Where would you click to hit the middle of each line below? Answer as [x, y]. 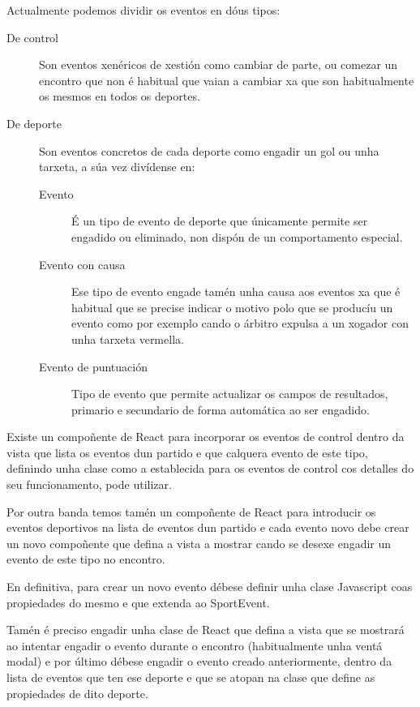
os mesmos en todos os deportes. [120, 96]
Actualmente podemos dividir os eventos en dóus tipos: [144, 10]
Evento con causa [82, 264]
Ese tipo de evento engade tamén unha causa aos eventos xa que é [236, 291]
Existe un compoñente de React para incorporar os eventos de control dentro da [206, 437]
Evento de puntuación [93, 366]
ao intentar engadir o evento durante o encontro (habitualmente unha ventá [195, 645]
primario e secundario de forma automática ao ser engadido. [221, 409]
